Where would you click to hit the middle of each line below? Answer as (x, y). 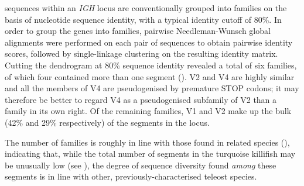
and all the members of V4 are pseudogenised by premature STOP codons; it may (152, 88)
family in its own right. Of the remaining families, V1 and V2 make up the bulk (148, 111)
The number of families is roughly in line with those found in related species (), (147, 142)
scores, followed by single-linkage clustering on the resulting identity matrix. (141, 54)
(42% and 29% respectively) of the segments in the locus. (107, 122)
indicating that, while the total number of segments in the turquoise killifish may (150, 154)
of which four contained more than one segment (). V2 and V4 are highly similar (150, 76)
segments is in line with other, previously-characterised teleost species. (131, 176)
